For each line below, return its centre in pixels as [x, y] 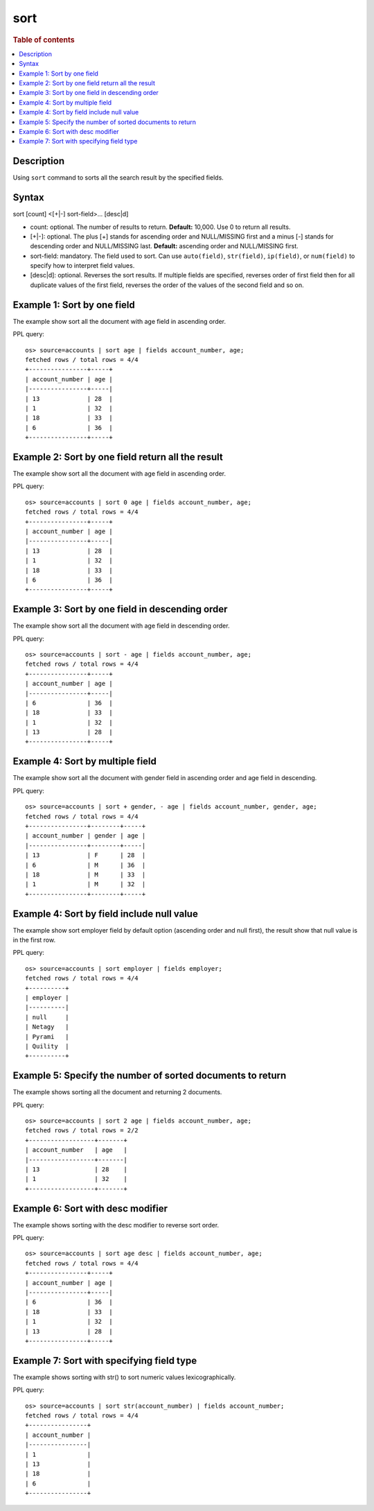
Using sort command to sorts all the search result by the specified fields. [118, 178]
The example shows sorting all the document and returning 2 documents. [117, 1092]
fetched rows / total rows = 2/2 [82, 1131]
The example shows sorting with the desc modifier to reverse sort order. [116, 1225]
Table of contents [44, 40]
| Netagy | [47, 1027]
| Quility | [47, 1046]
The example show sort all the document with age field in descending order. [121, 626]
